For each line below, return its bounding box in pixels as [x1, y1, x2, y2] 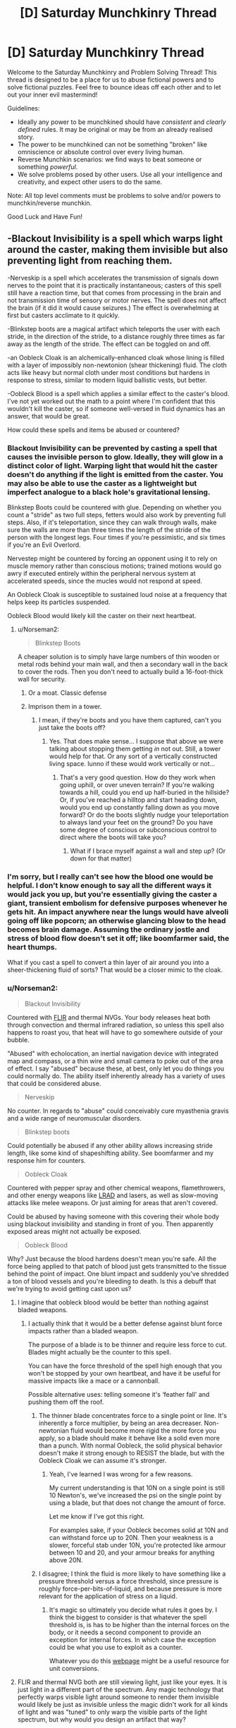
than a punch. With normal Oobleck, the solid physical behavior [38, 1441, 223, 1450]
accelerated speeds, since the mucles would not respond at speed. [7, 576, 203, 586]
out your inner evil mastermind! [7, 90, 98, 99]
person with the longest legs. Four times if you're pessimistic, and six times [7, 533, 225, 542]
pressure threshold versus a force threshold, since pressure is [38, 1576, 219, 1585]
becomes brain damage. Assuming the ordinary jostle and [7, 925, 210, 934]
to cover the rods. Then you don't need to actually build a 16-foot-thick [17, 667, 223, 676]
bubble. [7, 1035, 30, 1044]
